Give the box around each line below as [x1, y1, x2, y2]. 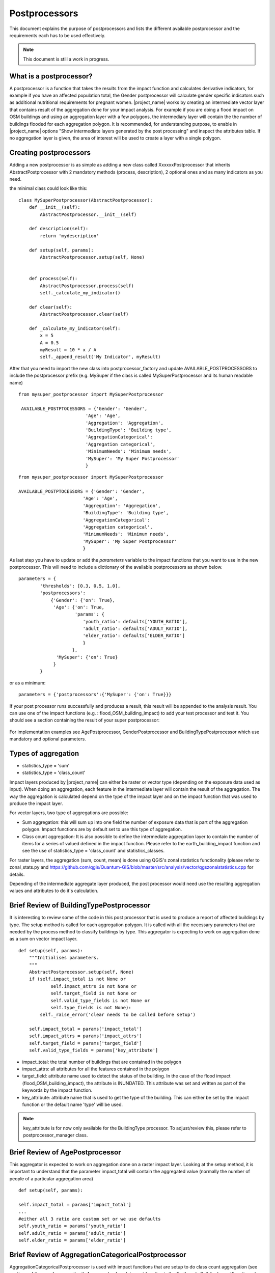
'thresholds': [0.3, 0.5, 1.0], [40, 583, 121, 589]
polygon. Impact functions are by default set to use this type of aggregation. [22, 826, 182, 833]
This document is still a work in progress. [23, 56, 109, 62]
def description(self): [29, 226, 89, 232]
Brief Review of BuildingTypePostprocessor [9, 901, 151, 910]
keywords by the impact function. [22, 1087, 93, 1093]
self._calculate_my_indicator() [40, 290, 121, 295]
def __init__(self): [29, 204, 80, 210]
